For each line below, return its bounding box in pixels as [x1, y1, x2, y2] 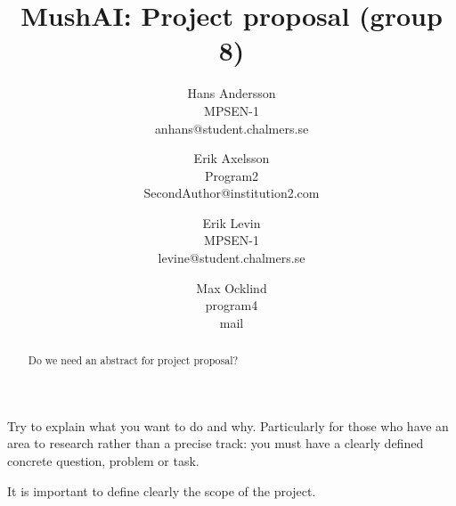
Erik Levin [202, 213, 261, 232]
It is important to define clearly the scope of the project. [7, 481, 316, 500]
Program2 [204, 166, 259, 184]
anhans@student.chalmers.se [154, 118, 309, 137]
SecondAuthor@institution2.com [143, 184, 320, 202]
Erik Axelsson [193, 149, 270, 167]
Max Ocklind [196, 278, 267, 297]
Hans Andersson [187, 84, 276, 102]
